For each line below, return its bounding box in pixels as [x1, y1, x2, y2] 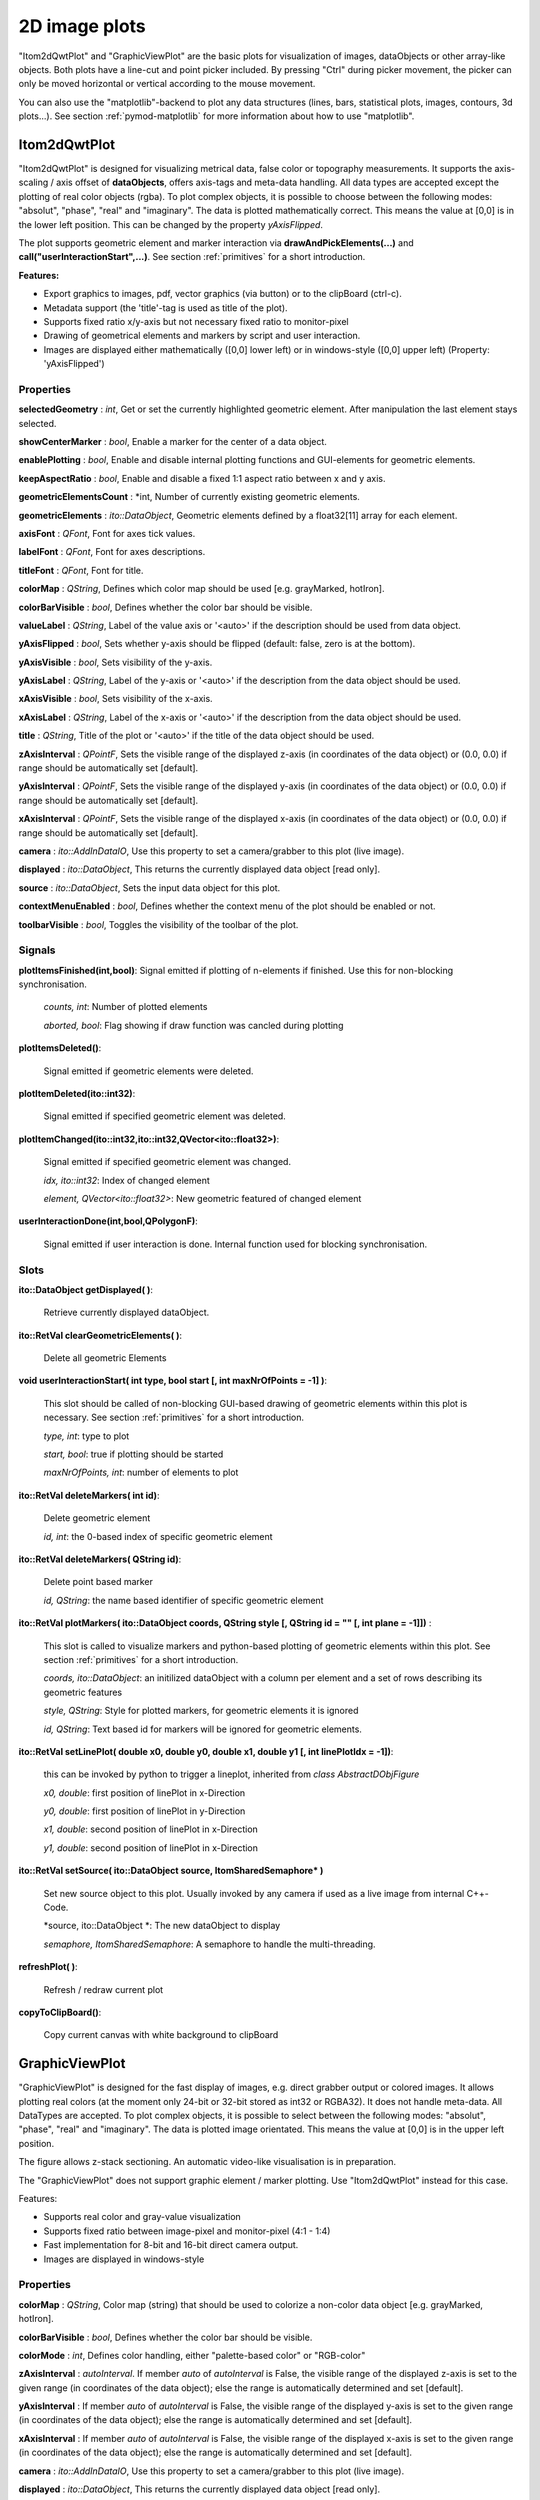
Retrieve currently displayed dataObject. [43, 1306, 210, 1319]
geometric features [43, 1686, 123, 1698]
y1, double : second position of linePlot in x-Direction [43, 1841, 259, 1854]
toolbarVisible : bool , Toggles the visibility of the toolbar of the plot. [18, 918, 299, 930]
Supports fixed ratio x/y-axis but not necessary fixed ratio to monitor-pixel [43, 315, 349, 327]
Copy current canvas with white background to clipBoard [43, 2029, 279, 2041]
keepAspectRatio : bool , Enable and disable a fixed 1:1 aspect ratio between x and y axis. [18, 472, 386, 484]
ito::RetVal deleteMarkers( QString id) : [18, 1553, 182, 1565]
